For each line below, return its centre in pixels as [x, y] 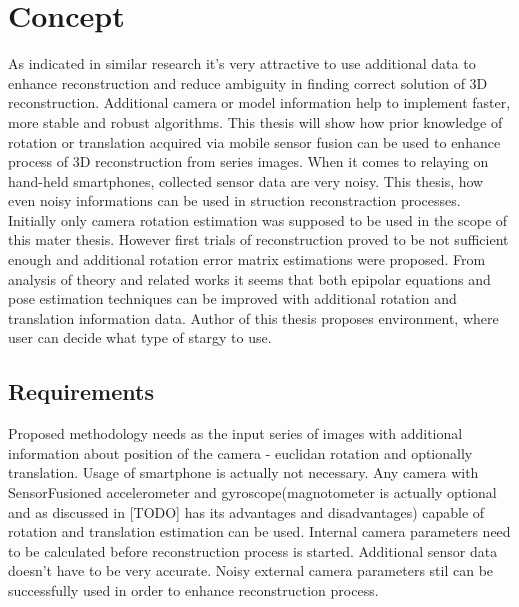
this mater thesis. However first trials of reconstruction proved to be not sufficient [258, 239]
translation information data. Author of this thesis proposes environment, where [253, 317]
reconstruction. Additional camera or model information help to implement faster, [259, 102]
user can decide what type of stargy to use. [140, 337]
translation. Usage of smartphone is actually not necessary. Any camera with [243, 472]
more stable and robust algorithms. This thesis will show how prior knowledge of [255, 121]
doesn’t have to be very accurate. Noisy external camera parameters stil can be [251, 570]
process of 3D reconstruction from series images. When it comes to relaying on [248, 161]
